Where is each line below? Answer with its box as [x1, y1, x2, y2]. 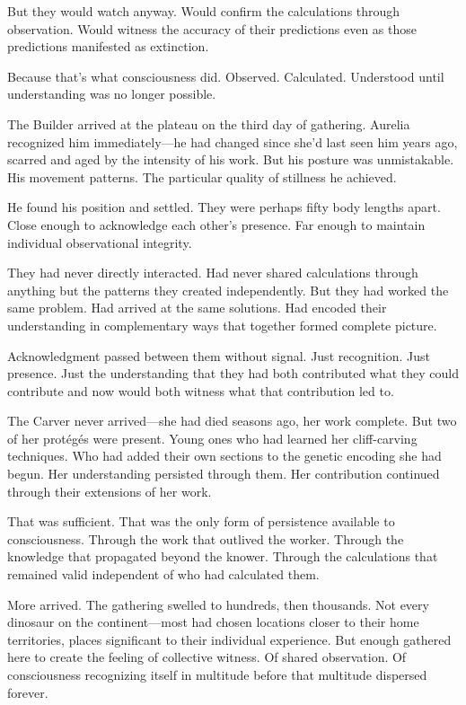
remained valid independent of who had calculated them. [7, 565, 320, 584]
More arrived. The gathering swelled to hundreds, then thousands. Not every [7, 595, 429, 613]
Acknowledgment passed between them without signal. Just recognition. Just [7, 346, 430, 365]
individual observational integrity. [7, 233, 192, 251]
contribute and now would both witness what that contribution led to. [7, 381, 394, 400]
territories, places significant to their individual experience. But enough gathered [7, 630, 452, 648]
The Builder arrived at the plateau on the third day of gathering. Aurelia [7, 114, 410, 133]
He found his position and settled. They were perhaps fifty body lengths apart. [7, 198, 441, 216]
